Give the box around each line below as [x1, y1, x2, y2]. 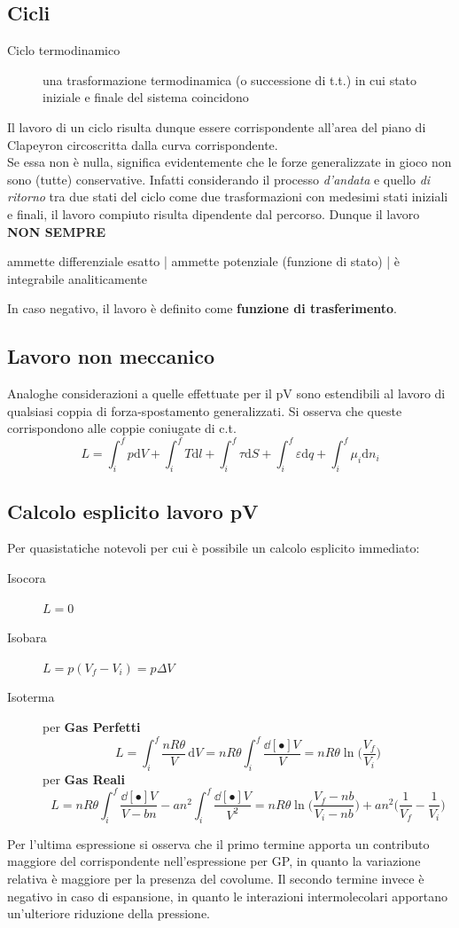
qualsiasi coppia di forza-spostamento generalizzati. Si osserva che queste [7, 401, 402, 420]
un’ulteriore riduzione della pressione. [7, 904, 211, 923]
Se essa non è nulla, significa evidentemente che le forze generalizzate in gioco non [7, 153, 452, 171]
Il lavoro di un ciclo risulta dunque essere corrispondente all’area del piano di [7, 117, 426, 136]
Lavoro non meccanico [7, 342, 215, 370]
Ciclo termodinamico [7, 41, 121, 59]
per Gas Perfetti [43, 717, 141, 735]
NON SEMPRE [7, 222, 106, 240]
